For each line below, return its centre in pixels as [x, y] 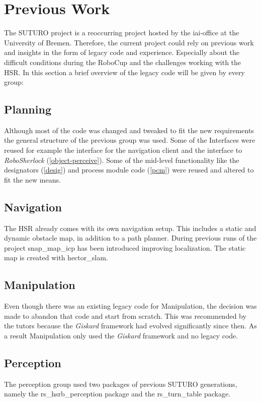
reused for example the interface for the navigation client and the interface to [123, 150]
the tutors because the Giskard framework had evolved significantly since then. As [130, 326]
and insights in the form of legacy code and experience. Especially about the [122, 52]
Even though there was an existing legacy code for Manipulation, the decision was [130, 306]
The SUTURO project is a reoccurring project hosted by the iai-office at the [122, 33]
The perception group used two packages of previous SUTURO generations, [121, 384]
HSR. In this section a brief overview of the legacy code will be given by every [124, 72]
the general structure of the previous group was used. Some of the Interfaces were [130, 140]
